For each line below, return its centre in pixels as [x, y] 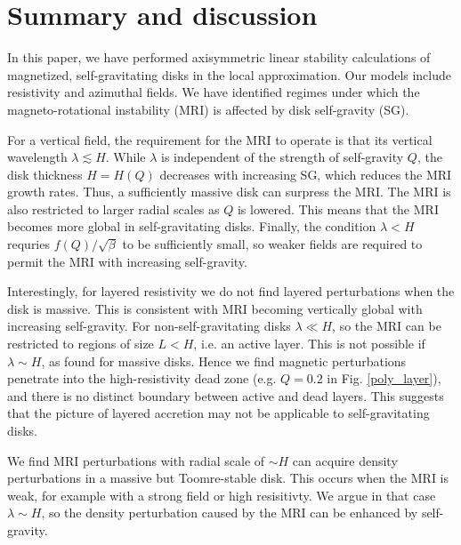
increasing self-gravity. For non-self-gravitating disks [149, 326]
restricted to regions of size [81, 344]
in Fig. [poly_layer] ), [384, 378]
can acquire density [345, 460]
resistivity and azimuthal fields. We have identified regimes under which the [214, 92]
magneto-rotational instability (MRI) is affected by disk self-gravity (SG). [208, 109]
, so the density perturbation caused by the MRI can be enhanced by [230, 513]
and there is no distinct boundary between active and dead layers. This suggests [226, 395]
